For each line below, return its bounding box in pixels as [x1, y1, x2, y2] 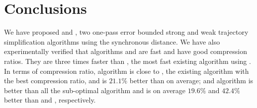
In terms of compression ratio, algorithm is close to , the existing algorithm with [4, 65, 249, 76]
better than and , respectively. [4, 95, 96, 105]
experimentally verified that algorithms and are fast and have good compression [4, 46, 247, 56]
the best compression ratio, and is [4, 75, 107, 86]
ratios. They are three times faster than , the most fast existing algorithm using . [4, 55, 251, 66]
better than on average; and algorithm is [129, 75, 254, 86]
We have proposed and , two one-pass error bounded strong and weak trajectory [4, 27, 249, 37]
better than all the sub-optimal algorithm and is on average [4, 85, 186, 95]
